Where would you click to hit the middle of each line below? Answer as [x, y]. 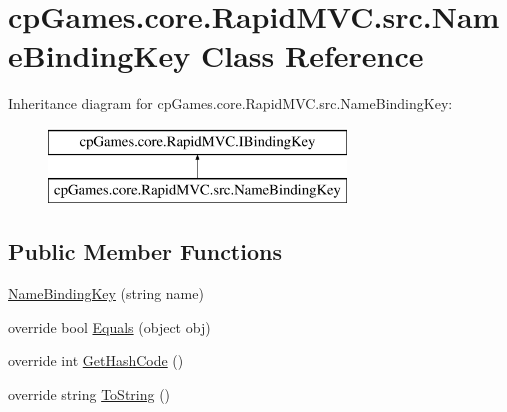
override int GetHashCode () [96, 360]
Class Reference [312, 55]
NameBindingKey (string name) [106, 293]
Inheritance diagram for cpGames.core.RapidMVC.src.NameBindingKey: [230, 103]
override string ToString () [89, 394]
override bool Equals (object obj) [109, 326]
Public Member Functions [145, 251]
